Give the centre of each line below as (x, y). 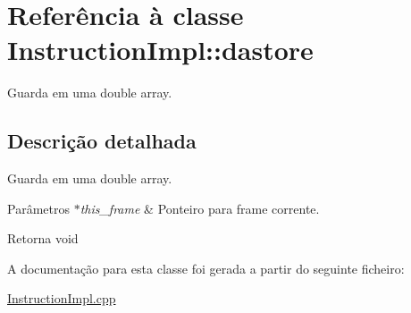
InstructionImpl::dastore (160, 50)
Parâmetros (38, 208)
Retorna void (43, 238)
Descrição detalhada (102, 141)
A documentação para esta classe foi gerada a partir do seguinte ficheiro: (206, 268)
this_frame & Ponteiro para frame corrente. (200, 208)
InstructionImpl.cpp (62, 298)
